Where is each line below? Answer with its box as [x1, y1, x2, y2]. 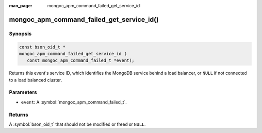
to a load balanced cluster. [9, 77, 62, 83]
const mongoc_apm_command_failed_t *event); [27, 58, 134, 63]
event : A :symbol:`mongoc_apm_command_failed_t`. [21, 99, 127, 105]
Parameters [9, 89, 37, 96]
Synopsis [9, 30, 32, 37]
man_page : [9, 3, 33, 8]
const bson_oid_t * [19, 44, 65, 50]
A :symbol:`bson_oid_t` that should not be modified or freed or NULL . [9, 121, 146, 127]
